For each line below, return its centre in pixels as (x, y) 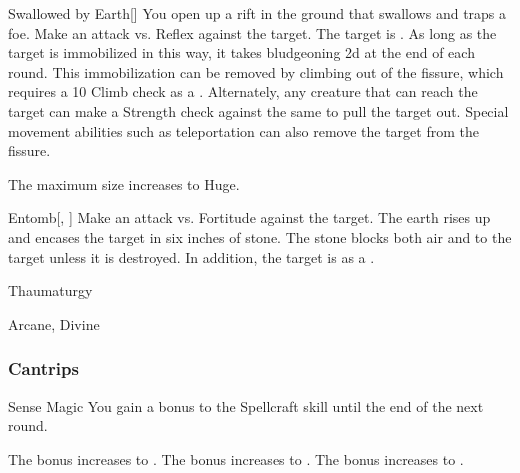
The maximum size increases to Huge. (124, 183)
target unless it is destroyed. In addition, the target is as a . (191, 256)
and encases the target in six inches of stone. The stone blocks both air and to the (260, 236)
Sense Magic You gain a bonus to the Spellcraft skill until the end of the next (246, 405)
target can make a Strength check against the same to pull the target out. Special (258, 110)
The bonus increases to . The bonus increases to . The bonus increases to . (236, 458)
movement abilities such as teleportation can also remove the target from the (243, 130)
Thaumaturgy (50, 290)
